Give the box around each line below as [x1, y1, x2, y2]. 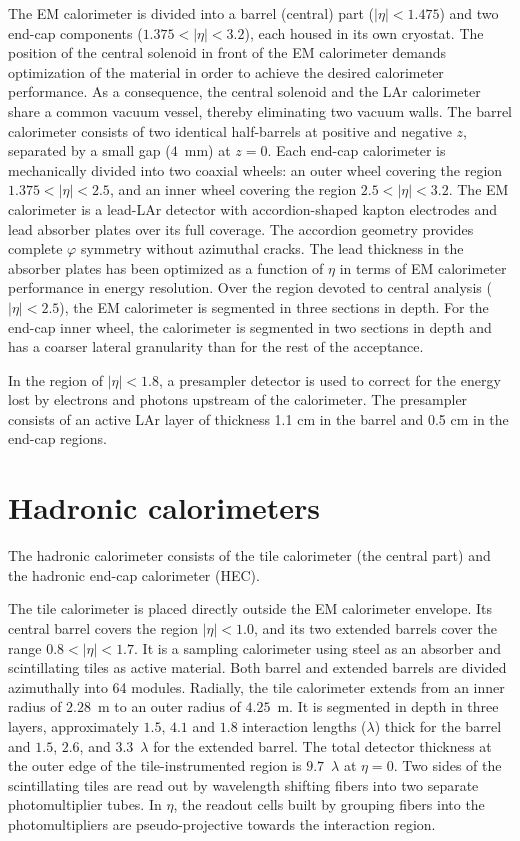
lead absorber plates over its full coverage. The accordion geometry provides [8, 218, 474, 239]
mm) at [184, 140, 231, 161]
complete [8, 238, 63, 259]
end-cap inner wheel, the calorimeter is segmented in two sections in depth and [8, 316, 492, 337]
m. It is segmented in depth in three [277, 696, 499, 717]
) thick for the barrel [374, 715, 502, 736]
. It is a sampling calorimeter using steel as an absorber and [134, 637, 501, 658]
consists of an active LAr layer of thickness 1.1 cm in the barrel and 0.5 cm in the [8, 408, 509, 429]
